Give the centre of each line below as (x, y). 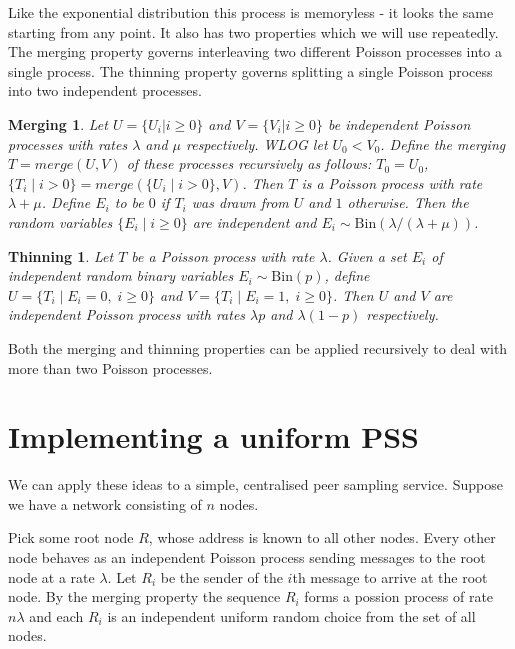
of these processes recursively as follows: (249, 163)
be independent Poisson (399, 123)
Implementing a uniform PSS (213, 436)
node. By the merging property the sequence (144, 596)
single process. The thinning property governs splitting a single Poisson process (250, 70)
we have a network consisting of (105, 503)
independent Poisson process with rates (127, 314)
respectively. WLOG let (257, 143)
